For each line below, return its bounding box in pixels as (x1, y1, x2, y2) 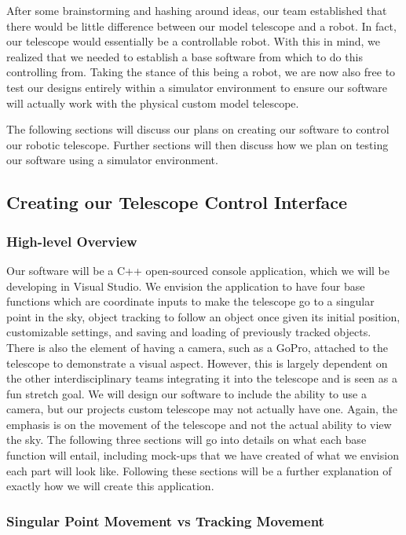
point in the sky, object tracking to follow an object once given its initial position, (6, 308, 401, 324)
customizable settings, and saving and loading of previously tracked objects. (6, 324, 371, 340)
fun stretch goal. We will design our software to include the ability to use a (6, 385, 367, 401)
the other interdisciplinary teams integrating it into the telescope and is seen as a (6, 370, 397, 387)
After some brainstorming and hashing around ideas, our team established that (6, 2, 387, 18)
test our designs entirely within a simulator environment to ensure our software (6, 79, 387, 95)
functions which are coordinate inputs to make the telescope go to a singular (6, 293, 375, 310)
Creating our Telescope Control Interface (6, 190, 348, 214)
